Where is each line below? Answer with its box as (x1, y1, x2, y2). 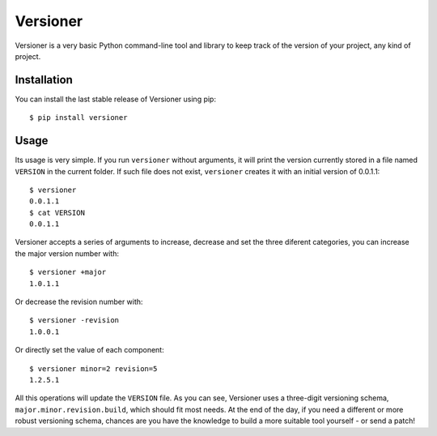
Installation (15, 73, 73, 87)
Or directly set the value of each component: (15, 345, 165, 355)
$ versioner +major (29, 267, 107, 277)
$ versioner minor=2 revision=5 (29, 364, 158, 373)
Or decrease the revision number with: (15, 297, 143, 307)
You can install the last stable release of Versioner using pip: (15, 94, 216, 104)
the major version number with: (15, 248, 119, 259)
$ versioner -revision (29, 316, 120, 325)
